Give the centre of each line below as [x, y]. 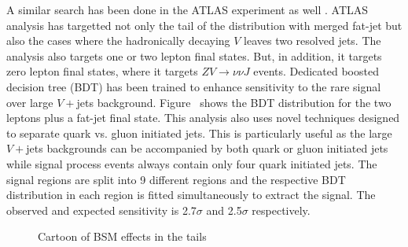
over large [30, 102]
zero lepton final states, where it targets [102, 71]
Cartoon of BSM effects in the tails [122, 236]
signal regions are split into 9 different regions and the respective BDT [176, 179]
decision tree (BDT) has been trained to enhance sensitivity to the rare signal [194, 86]
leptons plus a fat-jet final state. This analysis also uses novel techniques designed [203, 118]
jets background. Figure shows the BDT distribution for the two [234, 102]
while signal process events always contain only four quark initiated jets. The [192, 163]
